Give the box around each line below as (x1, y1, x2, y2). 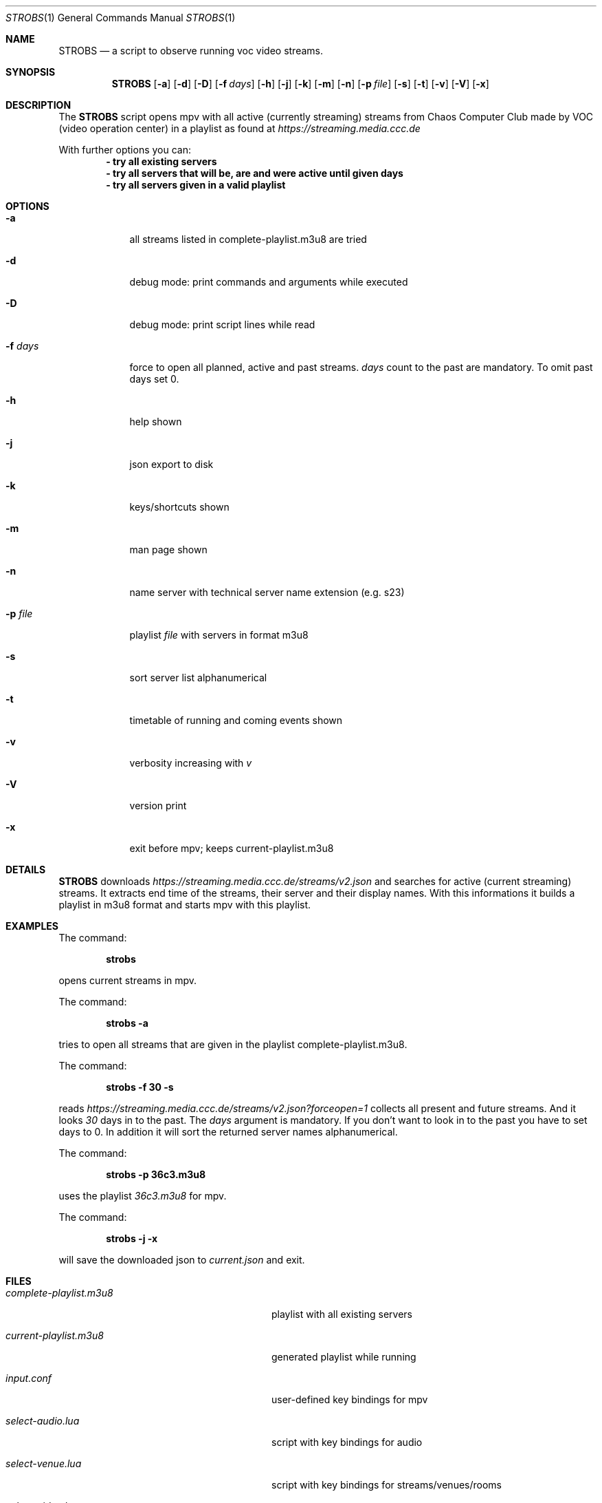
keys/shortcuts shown (129, 501, 230, 513)
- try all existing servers (106, 156, 217, 167)
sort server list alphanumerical (129, 672, 267, 683)
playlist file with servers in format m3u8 (129, 629, 309, 641)
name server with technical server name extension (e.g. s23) (129, 586, 405, 598)
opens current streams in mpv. (58, 974, 197, 986)
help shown (129, 416, 182, 427)
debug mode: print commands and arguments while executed (129, 276, 408, 288)
